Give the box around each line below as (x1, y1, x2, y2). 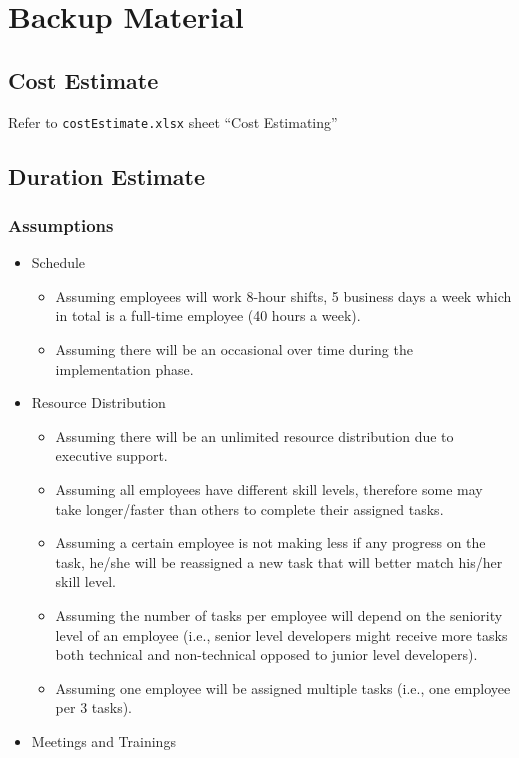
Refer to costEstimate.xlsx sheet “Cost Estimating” (8, 111, 338, 132)
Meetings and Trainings (31, 730, 176, 751)
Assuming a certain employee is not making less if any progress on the (55, 532, 486, 553)
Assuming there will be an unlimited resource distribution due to (55, 425, 454, 446)
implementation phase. (55, 358, 194, 379)
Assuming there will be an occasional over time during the (55, 339, 413, 360)
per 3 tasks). (55, 697, 133, 718)
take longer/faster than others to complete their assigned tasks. (55, 498, 444, 519)
